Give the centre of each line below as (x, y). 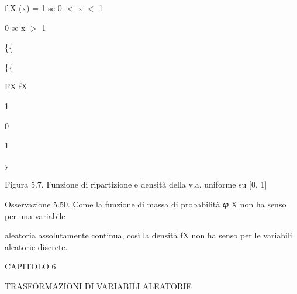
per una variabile (35, 215)
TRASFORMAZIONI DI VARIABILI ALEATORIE (98, 286)
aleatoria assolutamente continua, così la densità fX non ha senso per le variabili (148, 235)
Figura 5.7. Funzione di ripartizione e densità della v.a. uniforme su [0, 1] (136, 184)
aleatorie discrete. (36, 246)
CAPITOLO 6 (30, 266)
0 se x (15, 27)
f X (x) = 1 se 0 (33, 8)
